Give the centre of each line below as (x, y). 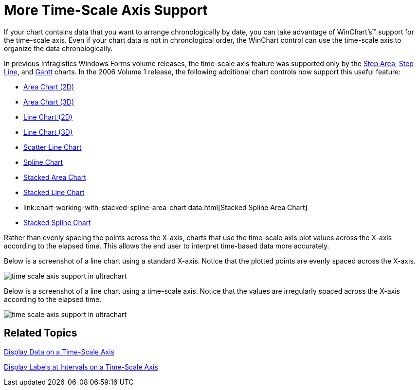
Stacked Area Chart (55, 177)
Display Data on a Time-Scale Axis (59, 352)
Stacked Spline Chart (57, 222)
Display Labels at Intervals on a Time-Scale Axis (81, 367)
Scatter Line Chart (53, 147)
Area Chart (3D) (49, 102)
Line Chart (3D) (48, 132)
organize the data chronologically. (58, 48)
